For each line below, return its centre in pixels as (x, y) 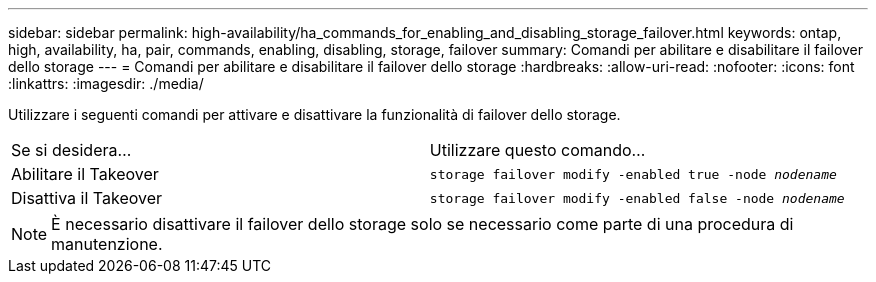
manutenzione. (107, 244)
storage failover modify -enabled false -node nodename (637, 198)
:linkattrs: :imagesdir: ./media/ (106, 83)
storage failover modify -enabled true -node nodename (633, 174)
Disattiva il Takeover (87, 198)
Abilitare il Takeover (85, 174)
